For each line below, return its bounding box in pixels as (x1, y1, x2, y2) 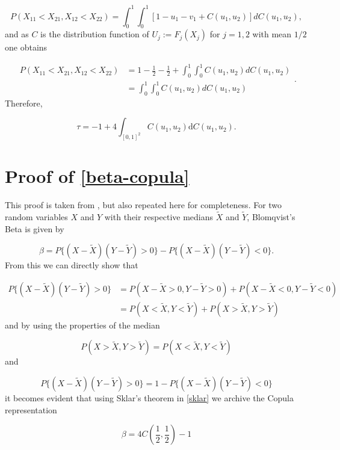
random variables (5, 210, 68, 223)
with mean (252, 28, 292, 40)
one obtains (5, 41, 48, 54)
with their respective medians (104, 210, 214, 223)
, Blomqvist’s (247, 210, 295, 223)
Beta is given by (5, 222, 64, 235)
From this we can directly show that (5, 259, 138, 271)
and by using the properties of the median (5, 318, 160, 331)
